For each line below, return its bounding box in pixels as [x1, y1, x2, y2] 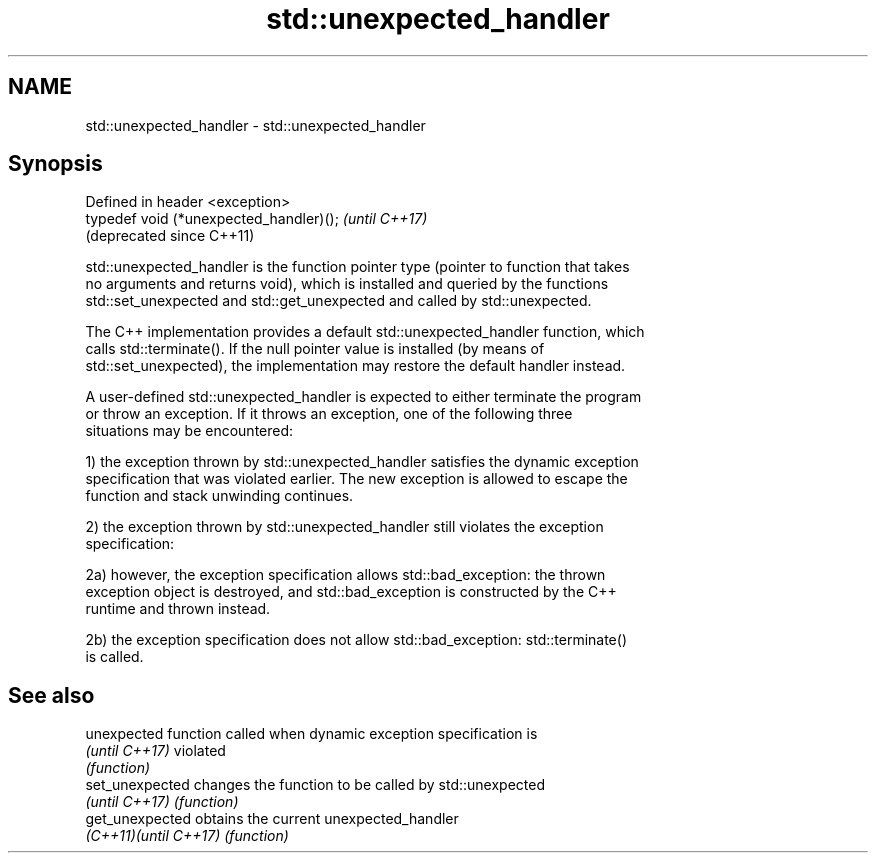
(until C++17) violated [85, 742, 226, 760]
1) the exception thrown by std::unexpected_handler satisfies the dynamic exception [85, 453, 639, 471]
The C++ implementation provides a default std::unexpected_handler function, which [85, 323, 645, 341]
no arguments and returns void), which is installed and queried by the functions [85, 275, 609, 293]
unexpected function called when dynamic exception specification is [85, 725, 538, 743]
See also [8, 682, 95, 708]
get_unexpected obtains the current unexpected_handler [85, 810, 459, 828]
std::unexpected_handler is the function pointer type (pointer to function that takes [85, 258, 630, 276]
